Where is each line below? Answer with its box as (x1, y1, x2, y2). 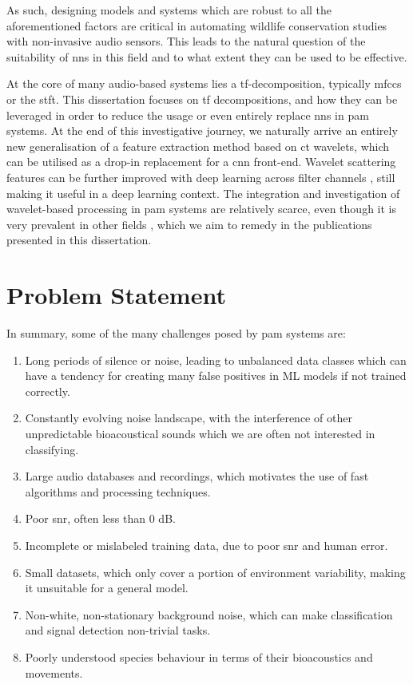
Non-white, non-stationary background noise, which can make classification (25, 606, 393, 623)
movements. (25, 664, 83, 681)
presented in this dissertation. (6, 231, 152, 248)
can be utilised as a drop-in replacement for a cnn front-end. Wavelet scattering (6, 153, 396, 170)
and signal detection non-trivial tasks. (25, 622, 211, 639)
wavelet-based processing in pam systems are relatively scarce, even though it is (6, 200, 396, 217)
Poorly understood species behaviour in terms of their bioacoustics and (25, 648, 373, 665)
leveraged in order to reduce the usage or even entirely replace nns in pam (6, 106, 369, 123)
